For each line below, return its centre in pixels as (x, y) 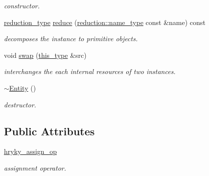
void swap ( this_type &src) (45, 55)
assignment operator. (35, 167)
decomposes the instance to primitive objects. (71, 38)
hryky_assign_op (30, 151)
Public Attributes (49, 131)
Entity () (23, 88)
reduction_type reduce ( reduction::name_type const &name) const (105, 22)
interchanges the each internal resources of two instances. (90, 71)
